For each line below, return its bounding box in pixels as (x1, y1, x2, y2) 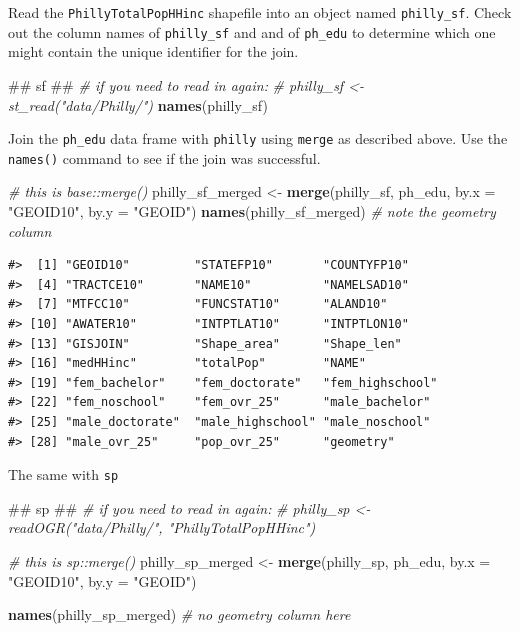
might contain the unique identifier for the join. (8, 41, 299, 62)
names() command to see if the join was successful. (8, 147, 321, 168)
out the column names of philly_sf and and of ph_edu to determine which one (8, 21, 496, 42)
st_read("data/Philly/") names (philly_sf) (8, 94, 268, 115)
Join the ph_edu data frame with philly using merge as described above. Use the (8, 128, 508, 149)
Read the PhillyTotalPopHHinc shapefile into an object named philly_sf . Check (8, 2, 512, 22)
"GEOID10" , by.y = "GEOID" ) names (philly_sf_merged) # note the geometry (8, 201, 496, 221)
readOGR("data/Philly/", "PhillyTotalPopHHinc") (8, 517, 316, 538)
